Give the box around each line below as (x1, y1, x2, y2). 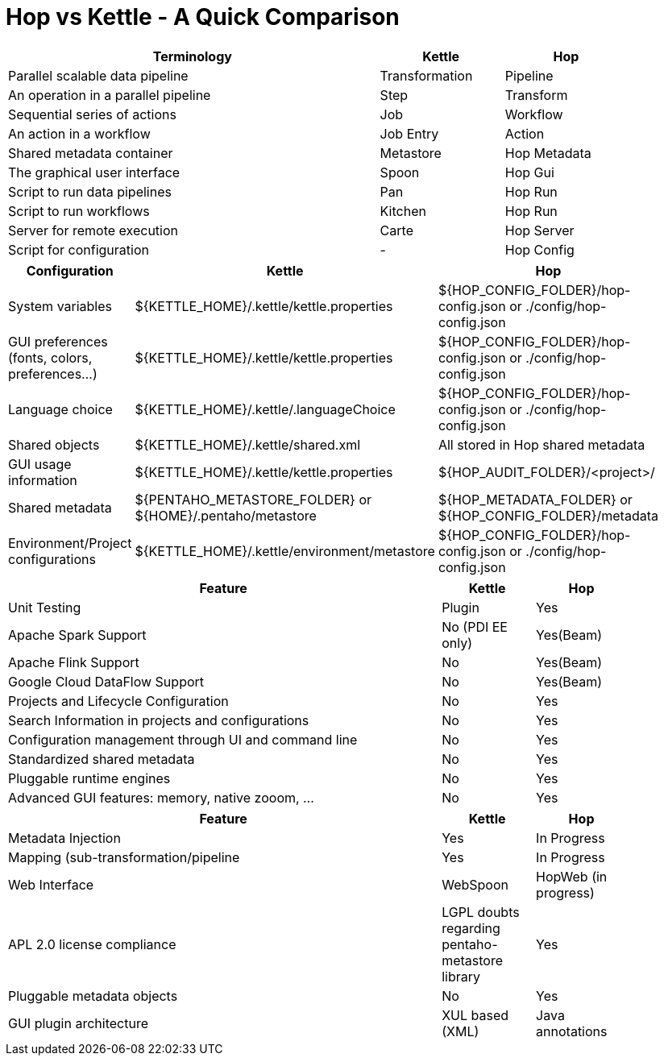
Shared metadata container (8, 144, 173, 161)
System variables (8, 297, 113, 314)
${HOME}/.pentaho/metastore (135, 507, 317, 524)
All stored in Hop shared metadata (438, 436, 645, 453)
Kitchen (380, 202, 426, 219)
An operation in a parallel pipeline (8, 86, 211, 103)
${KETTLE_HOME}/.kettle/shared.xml (135, 436, 361, 453)
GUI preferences (8, 333, 108, 350)
